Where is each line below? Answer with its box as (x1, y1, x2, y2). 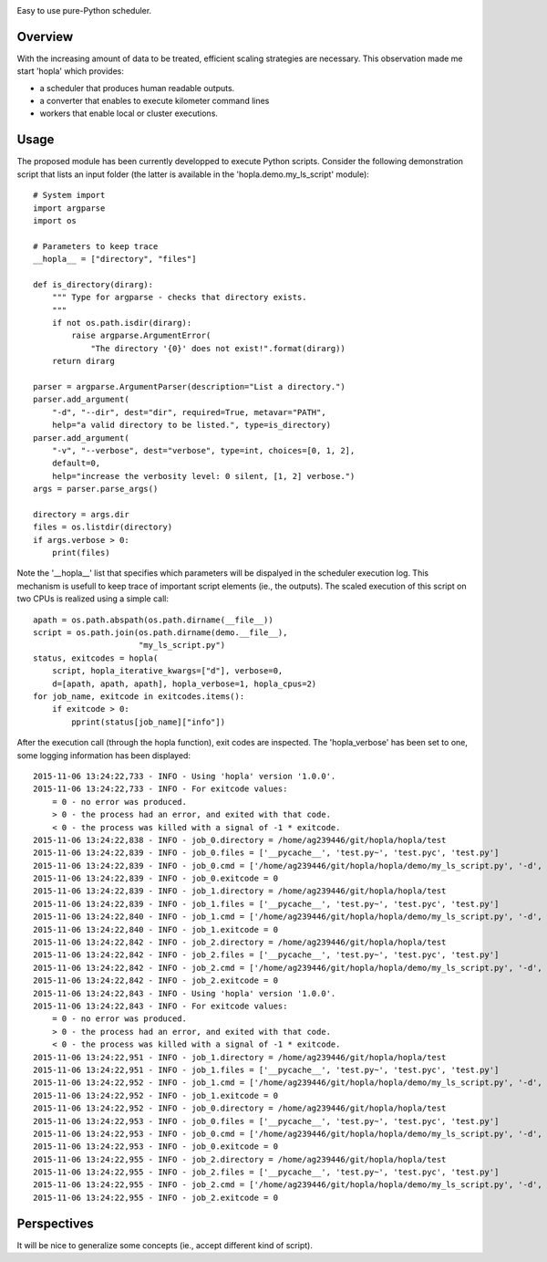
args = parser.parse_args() (33, 484, 159, 495)
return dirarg (51, 356, 116, 367)
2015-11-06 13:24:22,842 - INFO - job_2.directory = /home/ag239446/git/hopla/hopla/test (33, 937, 447, 948)
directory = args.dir (33, 509, 129, 519)
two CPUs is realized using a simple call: (16, 593, 169, 604)
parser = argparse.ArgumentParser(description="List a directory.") (33, 381, 346, 392)
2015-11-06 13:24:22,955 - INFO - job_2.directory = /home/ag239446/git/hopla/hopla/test (33, 1154, 447, 1164)
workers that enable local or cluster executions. (39, 108, 219, 119)
